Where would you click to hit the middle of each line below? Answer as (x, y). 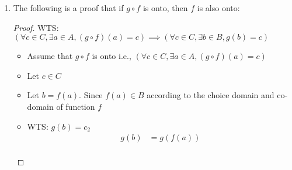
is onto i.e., (112, 56)
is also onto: (218, 8)
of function (76, 106)
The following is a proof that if (68, 8)
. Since (91, 95)
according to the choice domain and (211, 95)
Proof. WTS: (36, 27)
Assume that (50, 56)
